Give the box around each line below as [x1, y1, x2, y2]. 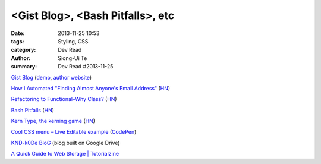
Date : [11, 30, 25, 37]
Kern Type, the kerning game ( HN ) [11, 118, 95, 125]
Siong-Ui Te [58, 54, 87, 62]
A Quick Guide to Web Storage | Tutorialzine [11, 150, 119, 157]
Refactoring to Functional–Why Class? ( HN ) [11, 96, 117, 103]
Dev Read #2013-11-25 [58, 63, 114, 70]
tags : [11, 37, 24, 45]
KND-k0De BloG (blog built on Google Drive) [11, 139, 120, 146]
